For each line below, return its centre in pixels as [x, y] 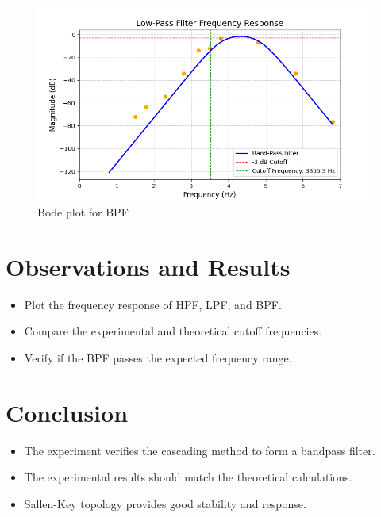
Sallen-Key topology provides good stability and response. [165, 503]
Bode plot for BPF [83, 211]
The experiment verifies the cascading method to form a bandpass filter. [200, 450]
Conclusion [67, 412]
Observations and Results [148, 266]
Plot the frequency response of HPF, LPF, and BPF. [153, 304]
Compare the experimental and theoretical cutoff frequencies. [173, 331]
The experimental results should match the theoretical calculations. [188, 477]
